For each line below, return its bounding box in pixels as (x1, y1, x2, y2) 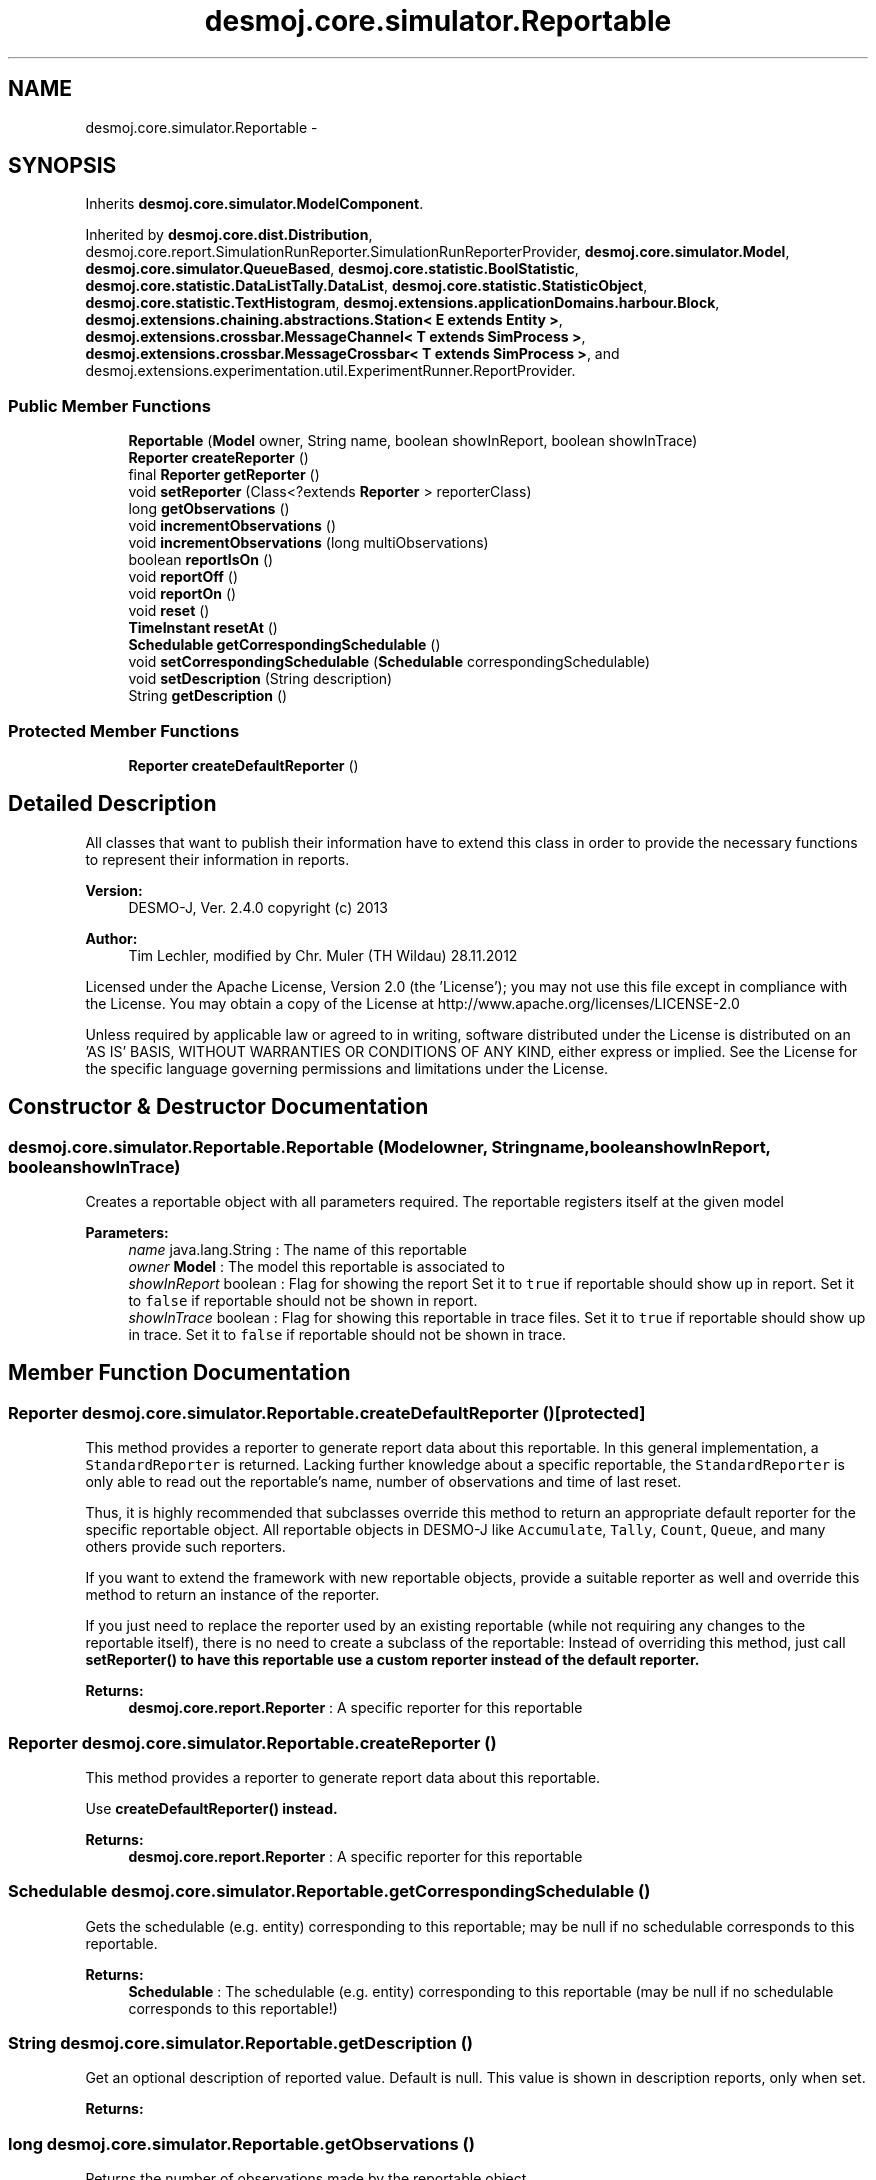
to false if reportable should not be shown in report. (128, 1292, 478, 1309)
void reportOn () (128, 585, 237, 603)
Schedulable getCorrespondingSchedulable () (128, 636, 441, 654)
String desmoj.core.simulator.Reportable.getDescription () (8, 2033, 474, 2054)
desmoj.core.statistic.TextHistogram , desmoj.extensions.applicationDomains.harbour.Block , (85, 294, 720, 312)
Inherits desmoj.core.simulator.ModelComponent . (85, 195, 424, 213)
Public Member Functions (8, 395, 211, 416)
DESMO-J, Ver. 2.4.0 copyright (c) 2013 (128, 898, 388, 916)
